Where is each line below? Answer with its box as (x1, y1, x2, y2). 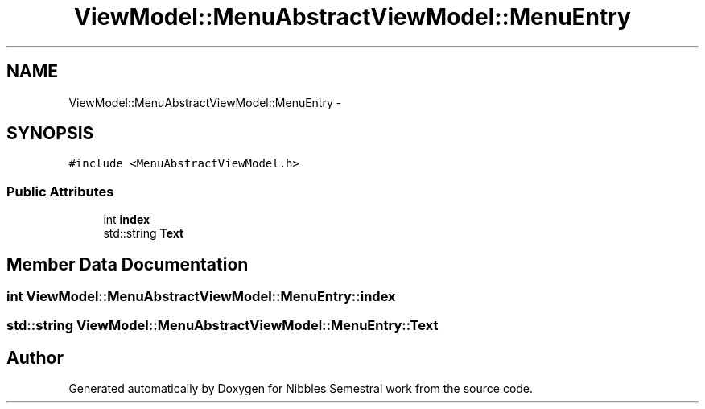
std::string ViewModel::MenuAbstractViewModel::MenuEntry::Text (6, 317, 439, 334)
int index (103, 213, 150, 227)
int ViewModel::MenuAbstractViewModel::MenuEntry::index (6, 288, 396, 305)
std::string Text (103, 226, 184, 241)
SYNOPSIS (6, 123, 94, 144)
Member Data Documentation (6, 254, 249, 275)
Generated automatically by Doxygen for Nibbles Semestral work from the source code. (68, 382, 534, 396)
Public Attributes (6, 183, 114, 200)
